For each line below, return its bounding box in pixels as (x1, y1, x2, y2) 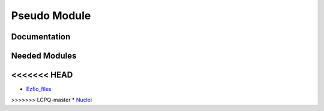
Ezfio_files (26, 85, 52, 92)
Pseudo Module (11, 9, 91, 22)
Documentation (11, 32, 71, 42)
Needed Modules (11, 51, 77, 61)
